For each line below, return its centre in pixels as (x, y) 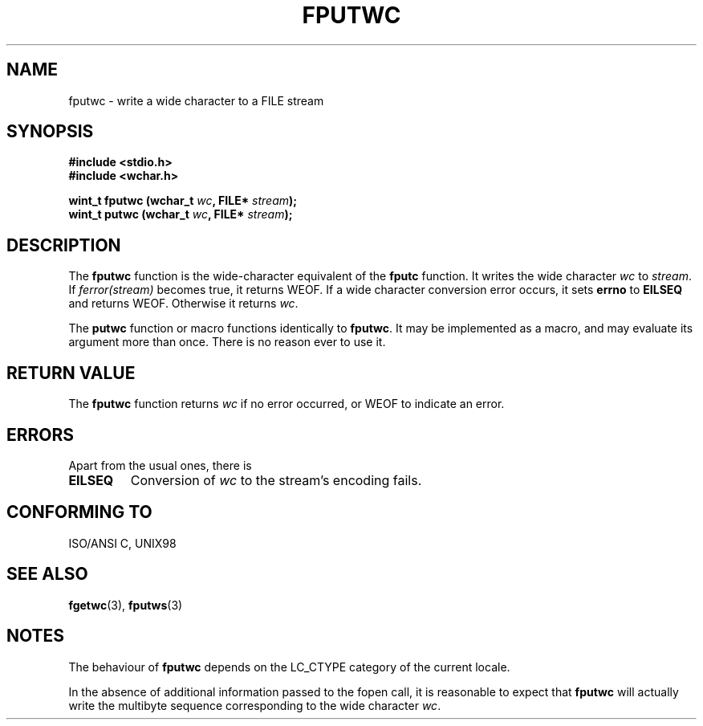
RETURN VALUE (71, 373)
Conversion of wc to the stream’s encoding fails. (276, 480)
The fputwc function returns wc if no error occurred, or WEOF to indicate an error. (286, 404)
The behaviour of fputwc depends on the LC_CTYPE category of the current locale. (289, 667)
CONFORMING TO (79, 512)
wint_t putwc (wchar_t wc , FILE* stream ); (181, 214)
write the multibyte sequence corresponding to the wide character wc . (255, 705)
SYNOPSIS (50, 132)
